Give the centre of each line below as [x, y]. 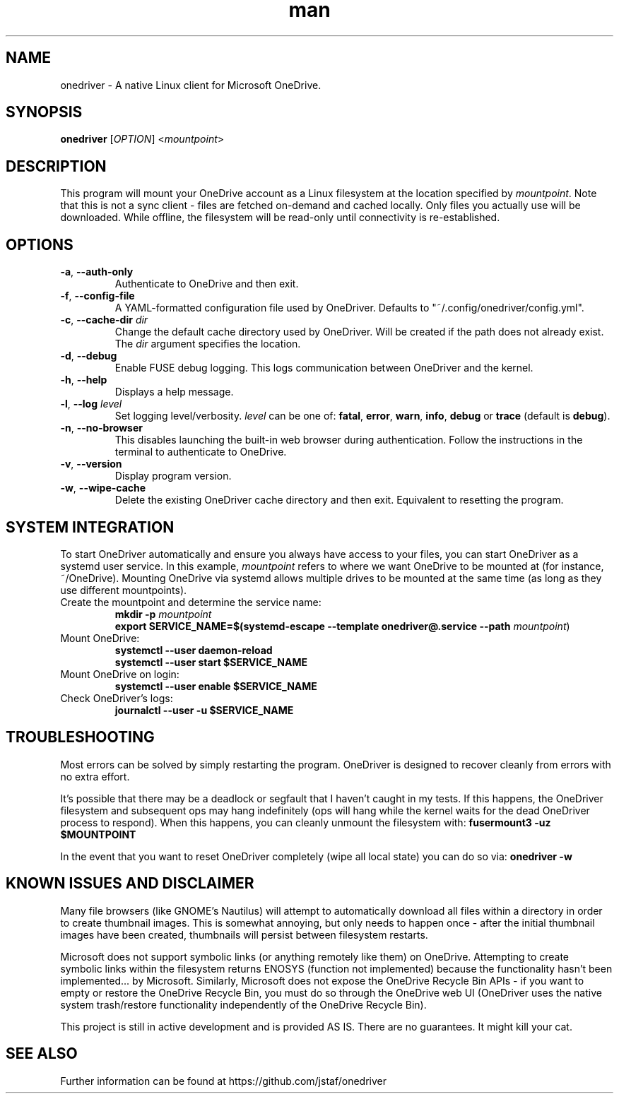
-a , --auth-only [97, 272]
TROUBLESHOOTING [80, 737]
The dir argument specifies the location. [208, 344]
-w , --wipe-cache [103, 488]
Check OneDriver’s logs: [117, 698]
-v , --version [91, 464]
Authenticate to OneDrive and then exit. [207, 284]
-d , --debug [89, 356]
